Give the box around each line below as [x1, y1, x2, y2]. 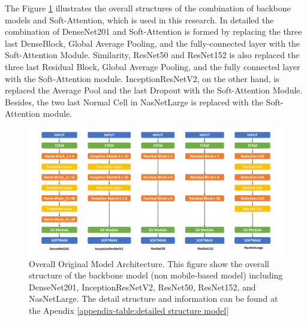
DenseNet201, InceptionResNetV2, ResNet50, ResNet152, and [29, 280, 256, 293]
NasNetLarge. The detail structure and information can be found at [29, 292, 278, 305]
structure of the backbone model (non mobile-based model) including [29, 269, 283, 281]
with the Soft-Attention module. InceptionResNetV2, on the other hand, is [5, 72, 279, 84]
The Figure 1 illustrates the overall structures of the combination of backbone [5, 2, 291, 14]
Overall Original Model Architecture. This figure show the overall [29, 257, 269, 269]
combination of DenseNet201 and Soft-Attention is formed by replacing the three [5, 25, 302, 38]
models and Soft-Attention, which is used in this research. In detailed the [5, 13, 274, 26]
